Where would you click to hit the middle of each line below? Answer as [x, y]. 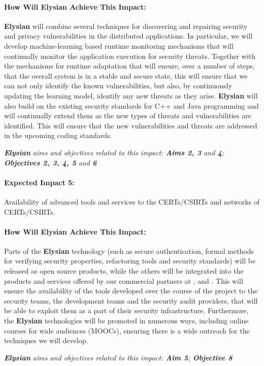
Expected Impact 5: [39, 182]
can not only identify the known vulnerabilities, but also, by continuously [118, 86]
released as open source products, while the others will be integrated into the [124, 271]
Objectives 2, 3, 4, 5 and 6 [51, 162]
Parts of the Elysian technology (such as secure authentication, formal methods [129, 251]
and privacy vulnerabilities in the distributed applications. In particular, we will [128, 36]
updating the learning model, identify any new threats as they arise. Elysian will [131, 95]
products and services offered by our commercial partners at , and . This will [124, 280]
